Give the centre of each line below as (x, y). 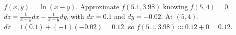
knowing (176, 6)
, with (75, 16)
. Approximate (98, 6)
